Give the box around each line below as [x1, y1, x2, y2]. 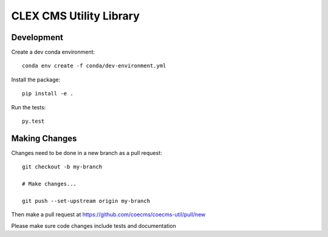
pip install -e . [22, 90, 73, 97]
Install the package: [11, 76, 61, 83]
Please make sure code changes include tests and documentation [11, 222, 176, 229]
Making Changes [11, 133, 77, 143]
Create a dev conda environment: [11, 49, 95, 56]
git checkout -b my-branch [22, 163, 103, 170]
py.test [22, 118, 45, 125]
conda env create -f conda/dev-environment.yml [22, 63, 166, 69]
